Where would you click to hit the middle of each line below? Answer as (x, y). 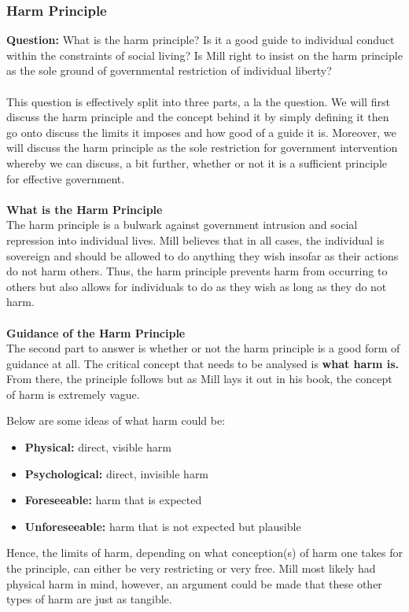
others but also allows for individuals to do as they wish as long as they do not (197, 286)
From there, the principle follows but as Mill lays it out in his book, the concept (199, 379)
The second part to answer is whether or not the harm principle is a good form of (203, 348)
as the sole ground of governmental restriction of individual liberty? (169, 70)
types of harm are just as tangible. (89, 599)
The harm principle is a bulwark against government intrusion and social (182, 225)
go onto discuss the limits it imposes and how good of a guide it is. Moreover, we (201, 132)
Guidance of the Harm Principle (96, 332)
